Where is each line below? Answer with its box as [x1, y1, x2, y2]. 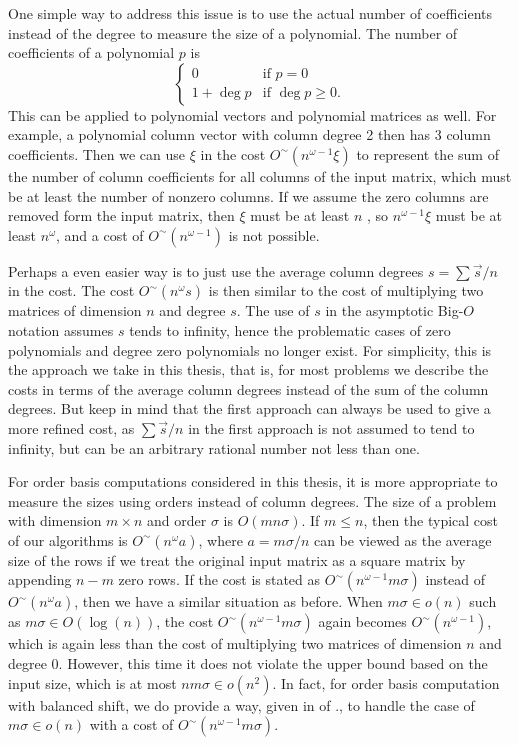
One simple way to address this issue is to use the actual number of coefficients [8, 3, 493, 23]
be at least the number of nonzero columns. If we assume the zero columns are [8, 185, 489, 206]
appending [8, 569, 72, 590]
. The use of [236, 300, 310, 321]
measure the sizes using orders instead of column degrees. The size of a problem [8, 490, 497, 511]
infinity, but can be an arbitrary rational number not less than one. [8, 437, 420, 458]
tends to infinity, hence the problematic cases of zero [129, 319, 451, 340]
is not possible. [228, 224, 320, 245]
